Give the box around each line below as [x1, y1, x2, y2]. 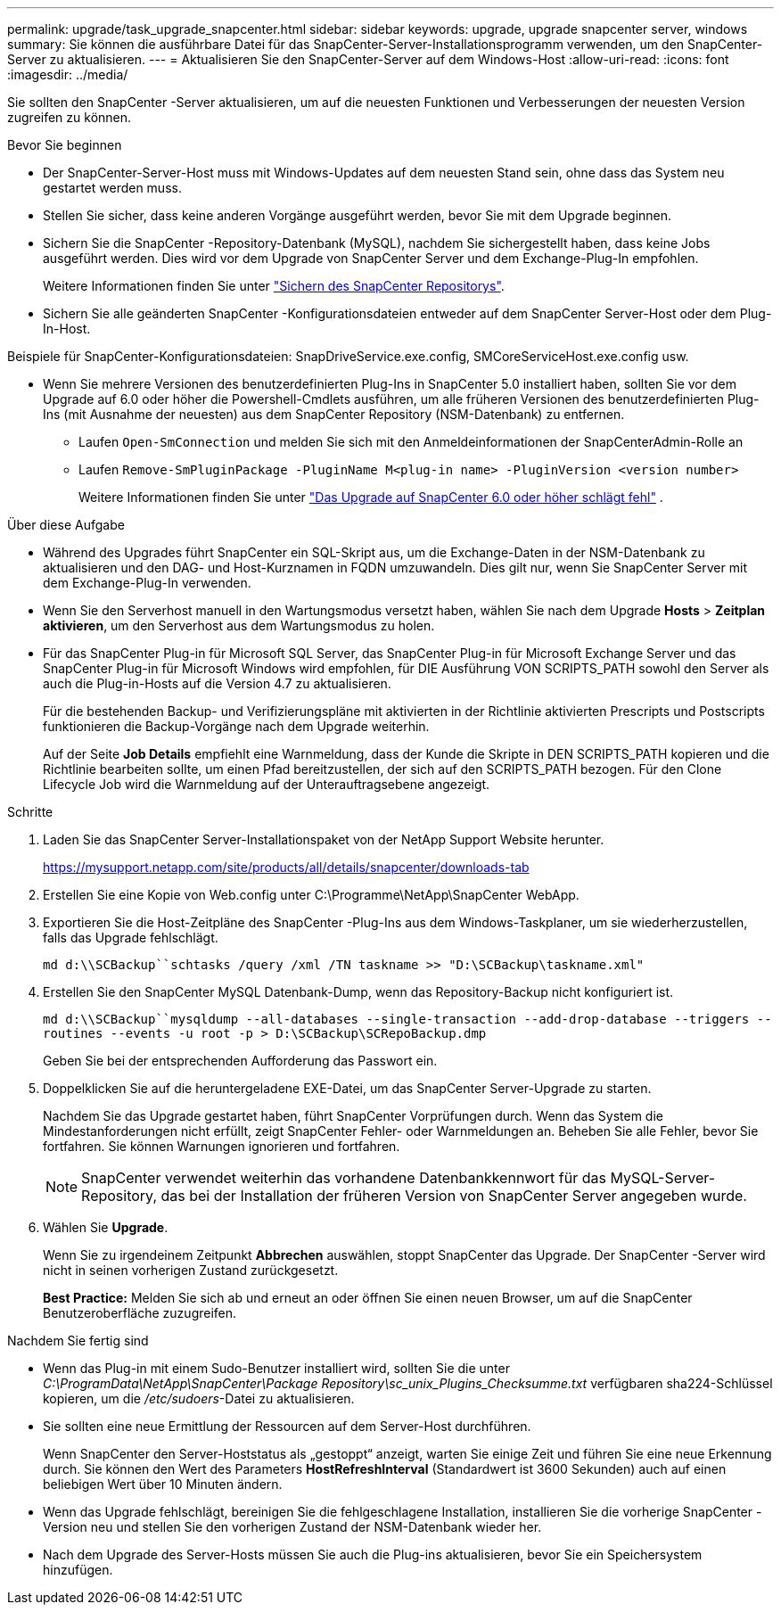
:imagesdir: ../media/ [7, 67, 128, 82]
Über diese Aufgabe [7, 517, 125, 532]
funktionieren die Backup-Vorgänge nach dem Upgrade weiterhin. [43, 719, 430, 734]
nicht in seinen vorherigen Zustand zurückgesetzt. [43, 1262, 339, 1278]
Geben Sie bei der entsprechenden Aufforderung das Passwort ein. [43, 1053, 438, 1068]
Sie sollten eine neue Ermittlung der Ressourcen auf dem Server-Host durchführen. [43, 1419, 531, 1434]
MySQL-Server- [610, 1169, 716, 1187]
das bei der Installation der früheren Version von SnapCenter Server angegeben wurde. [160, 1187, 747, 1205]
